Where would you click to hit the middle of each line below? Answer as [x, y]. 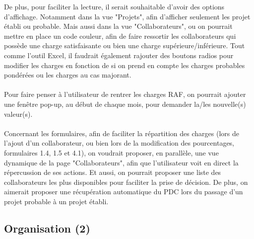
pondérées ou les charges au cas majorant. [68, 75]
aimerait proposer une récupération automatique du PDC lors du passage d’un [124, 192]
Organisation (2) [47, 228]
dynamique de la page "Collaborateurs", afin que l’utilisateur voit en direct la [121, 162]
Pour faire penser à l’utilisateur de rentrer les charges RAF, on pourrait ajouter [125, 94]
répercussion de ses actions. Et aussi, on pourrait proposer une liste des [113, 172]
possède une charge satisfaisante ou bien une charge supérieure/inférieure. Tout [125, 45]
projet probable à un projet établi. [56, 201]
